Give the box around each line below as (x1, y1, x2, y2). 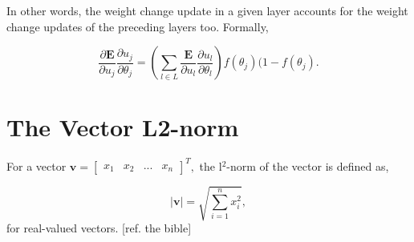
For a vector (6, 157, 67, 174)
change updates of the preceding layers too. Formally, (6, 18, 269, 34)
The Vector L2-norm (6, 111, 239, 143)
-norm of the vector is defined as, (226, 157, 389, 174)
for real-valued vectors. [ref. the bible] (6, 220, 192, 236)
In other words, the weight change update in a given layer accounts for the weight (6, 2, 408, 18)
